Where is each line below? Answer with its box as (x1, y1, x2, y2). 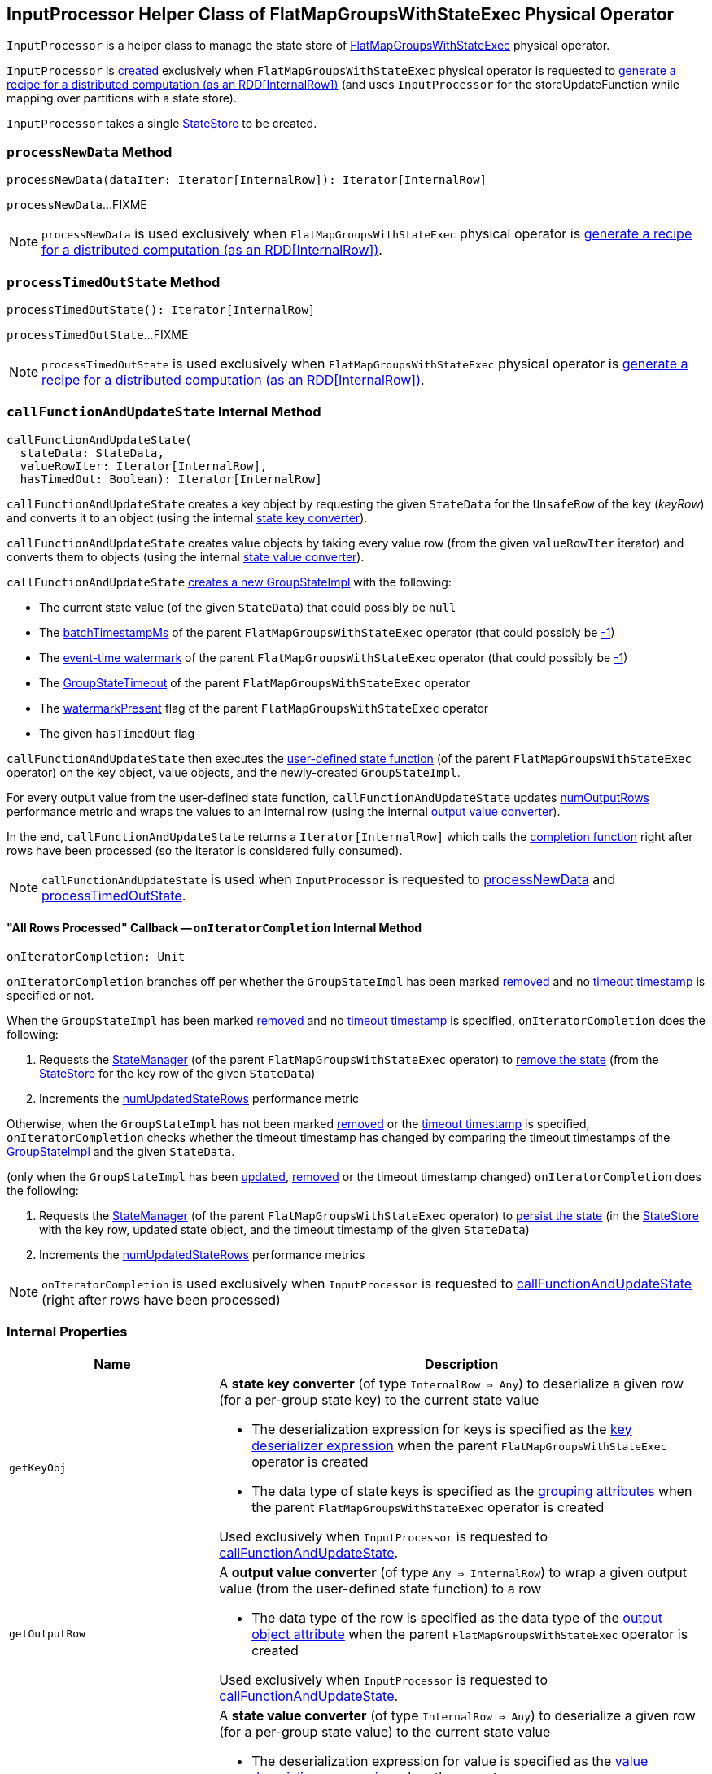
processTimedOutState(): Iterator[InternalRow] (7, 303, 316, 316)
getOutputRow (9, 1628, 85, 1641)
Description (424, 1355, 499, 1372)
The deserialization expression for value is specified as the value (251, 1752, 649, 1769)
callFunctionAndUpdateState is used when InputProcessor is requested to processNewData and (41, 870, 616, 887)
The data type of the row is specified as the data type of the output (251, 1609, 663, 1626)
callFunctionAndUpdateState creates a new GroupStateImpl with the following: (7, 574, 452, 589)
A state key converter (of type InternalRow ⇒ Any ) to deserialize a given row (219, 1375, 684, 1392)
